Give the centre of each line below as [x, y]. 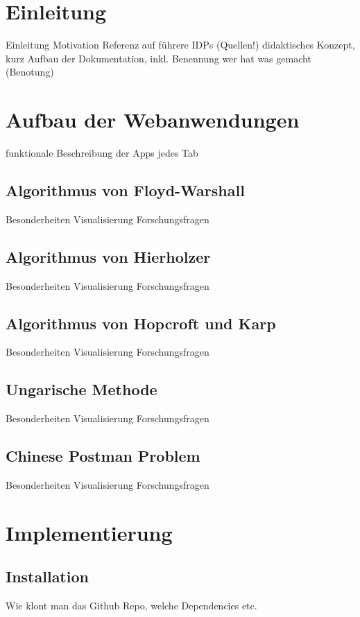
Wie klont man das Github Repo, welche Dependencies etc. [131, 606]
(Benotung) [30, 72]
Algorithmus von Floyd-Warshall [125, 190]
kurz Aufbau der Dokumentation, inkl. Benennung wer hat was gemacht [158, 58]
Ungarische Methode [82, 389]
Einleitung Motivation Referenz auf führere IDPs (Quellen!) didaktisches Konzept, [180, 45]
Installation [47, 576]
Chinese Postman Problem [103, 456]
